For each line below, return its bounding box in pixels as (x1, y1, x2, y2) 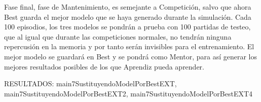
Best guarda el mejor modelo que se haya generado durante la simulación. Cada (4, 11, 251, 22)
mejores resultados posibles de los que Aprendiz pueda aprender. (4, 61, 204, 72)
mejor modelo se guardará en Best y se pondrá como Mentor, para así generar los (4, 51, 257, 61)
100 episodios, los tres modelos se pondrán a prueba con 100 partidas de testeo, (4, 21, 251, 32)
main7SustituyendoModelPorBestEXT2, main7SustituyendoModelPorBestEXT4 (4, 88, 253, 98)
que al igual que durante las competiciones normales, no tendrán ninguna (4, 31, 232, 42)
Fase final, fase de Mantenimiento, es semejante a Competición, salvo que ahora (4, 2, 251, 12)
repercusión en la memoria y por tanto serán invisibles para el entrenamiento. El (4, 41, 254, 52)
